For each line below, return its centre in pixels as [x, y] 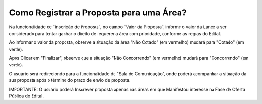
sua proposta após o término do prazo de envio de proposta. [70, 80]
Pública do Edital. [26, 96]
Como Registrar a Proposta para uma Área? [98, 13]
